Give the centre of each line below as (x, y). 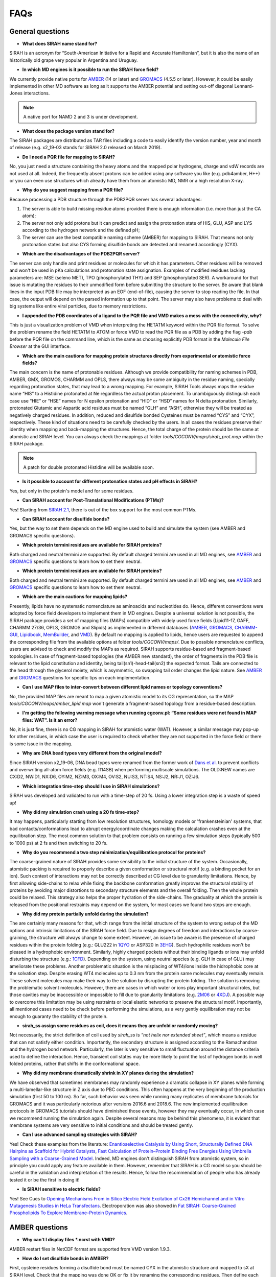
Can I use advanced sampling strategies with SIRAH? (80, 1134)
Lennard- (244, 86)
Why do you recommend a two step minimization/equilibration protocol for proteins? (114, 852)
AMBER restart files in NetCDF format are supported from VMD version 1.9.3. (90, 1249)
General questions (39, 31)
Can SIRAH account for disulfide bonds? (66, 519)
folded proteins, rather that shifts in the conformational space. (75, 1063)
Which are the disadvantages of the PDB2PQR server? (81, 254)
